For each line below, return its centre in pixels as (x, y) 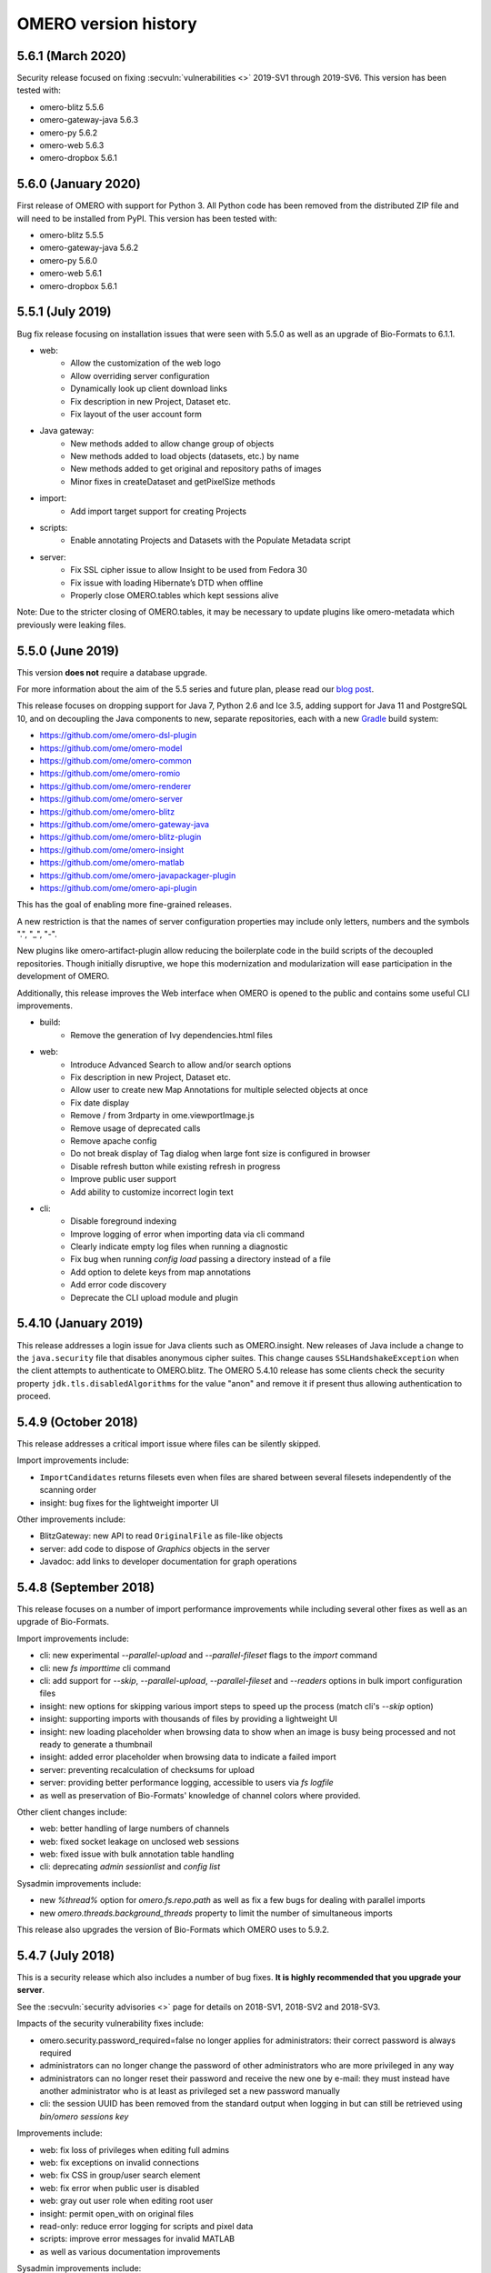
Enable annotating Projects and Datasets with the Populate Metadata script (210, 540)
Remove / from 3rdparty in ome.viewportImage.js (162, 1116)
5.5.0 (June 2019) (68, 651)
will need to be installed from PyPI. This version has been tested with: (147, 218)
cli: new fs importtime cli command (105, 1667)
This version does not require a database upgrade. (112, 672)
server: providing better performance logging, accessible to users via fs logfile (186, 1783)
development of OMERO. (63, 976)
